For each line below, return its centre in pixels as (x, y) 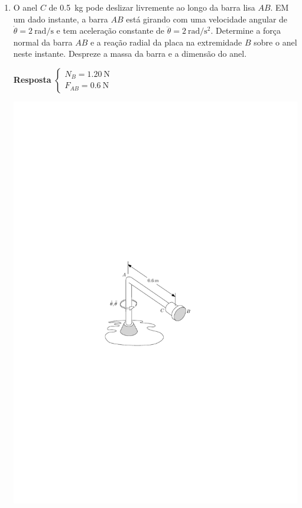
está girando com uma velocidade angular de (207, 19)
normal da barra (43, 42)
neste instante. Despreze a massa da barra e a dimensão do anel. (130, 54)
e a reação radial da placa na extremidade (166, 42)
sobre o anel (275, 42)
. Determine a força (246, 30)
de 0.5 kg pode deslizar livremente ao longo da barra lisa (152, 7)
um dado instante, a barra (61, 19)
